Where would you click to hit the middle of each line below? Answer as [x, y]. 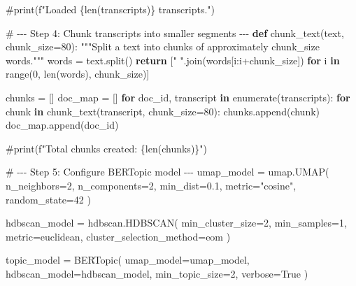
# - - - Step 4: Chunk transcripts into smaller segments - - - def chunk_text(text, [175, 33]
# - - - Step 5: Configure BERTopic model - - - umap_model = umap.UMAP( [168, 172]
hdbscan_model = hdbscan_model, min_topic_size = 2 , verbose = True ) [157, 273]
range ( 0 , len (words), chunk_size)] [78, 74]
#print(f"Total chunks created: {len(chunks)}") [107, 148]
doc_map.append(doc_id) [62, 125]
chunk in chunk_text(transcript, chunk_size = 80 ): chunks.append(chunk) [163, 111]
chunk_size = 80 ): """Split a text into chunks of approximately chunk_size [163, 47]
